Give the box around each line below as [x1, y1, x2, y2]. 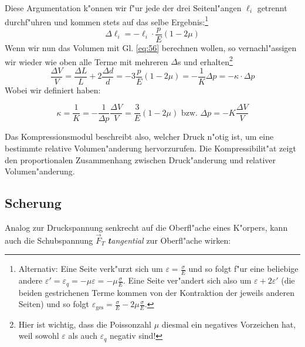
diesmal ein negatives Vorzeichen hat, [161, 318, 296, 330]
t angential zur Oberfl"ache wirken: [107, 234, 231, 246]
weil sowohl [18, 329, 59, 342]
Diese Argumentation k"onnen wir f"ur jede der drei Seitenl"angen [5, 2, 242, 14]
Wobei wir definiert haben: [5, 83, 101, 96]
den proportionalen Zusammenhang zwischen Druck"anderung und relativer [5, 153, 276, 166]
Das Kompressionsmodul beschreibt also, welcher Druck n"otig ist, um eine [5, 130, 274, 143]
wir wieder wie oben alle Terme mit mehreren [5, 55, 168, 68]
